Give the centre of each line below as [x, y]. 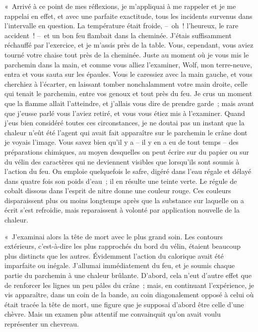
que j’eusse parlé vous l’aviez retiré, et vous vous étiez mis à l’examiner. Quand [125, 113]
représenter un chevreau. [42, 324]
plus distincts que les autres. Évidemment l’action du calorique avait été [114, 255]
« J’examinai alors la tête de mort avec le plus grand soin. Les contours [114, 236]
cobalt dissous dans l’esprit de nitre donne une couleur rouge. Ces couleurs [118, 191]
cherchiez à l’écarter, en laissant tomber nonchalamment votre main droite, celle [126, 83]
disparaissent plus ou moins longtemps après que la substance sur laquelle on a [124, 200]
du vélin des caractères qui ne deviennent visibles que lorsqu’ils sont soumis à [122, 161]
